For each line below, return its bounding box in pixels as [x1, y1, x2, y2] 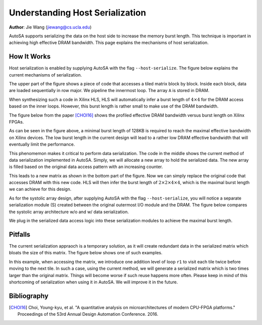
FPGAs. [9, 119, 24, 124]
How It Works [9, 52, 51, 61]
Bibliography [9, 292, 49, 300]
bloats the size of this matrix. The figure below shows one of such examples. [9, 250, 163, 256]
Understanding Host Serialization [9, 7, 147, 18]
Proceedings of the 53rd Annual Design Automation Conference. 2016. [17, 311, 159, 317]
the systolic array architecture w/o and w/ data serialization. [9, 209, 129, 215]
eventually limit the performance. [9, 141, 75, 147]
